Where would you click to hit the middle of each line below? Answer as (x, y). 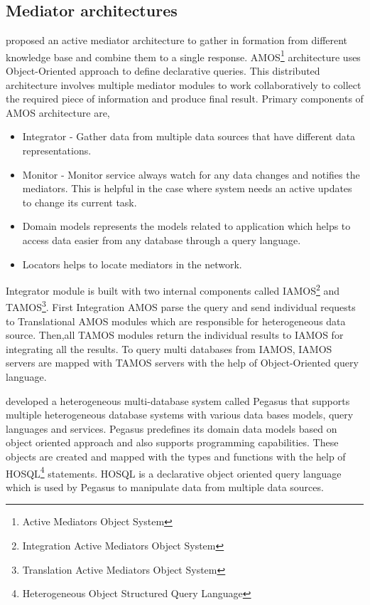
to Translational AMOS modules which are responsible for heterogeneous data (176, 321)
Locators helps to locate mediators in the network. (132, 264)
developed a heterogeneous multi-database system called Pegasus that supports (178, 400)
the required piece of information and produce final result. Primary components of (185, 99)
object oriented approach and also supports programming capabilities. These (172, 442)
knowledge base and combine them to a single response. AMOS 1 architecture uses (183, 56)
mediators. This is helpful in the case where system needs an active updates (187, 188)
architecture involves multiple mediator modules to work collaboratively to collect (184, 84)
